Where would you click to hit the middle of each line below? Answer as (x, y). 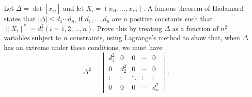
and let (73, 8)
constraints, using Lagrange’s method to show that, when (155, 38)
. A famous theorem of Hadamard (193, 8)
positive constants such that (171, 18)
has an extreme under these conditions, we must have (83, 47)
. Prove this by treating (127, 28)
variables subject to (33, 38)
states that (20, 18)
